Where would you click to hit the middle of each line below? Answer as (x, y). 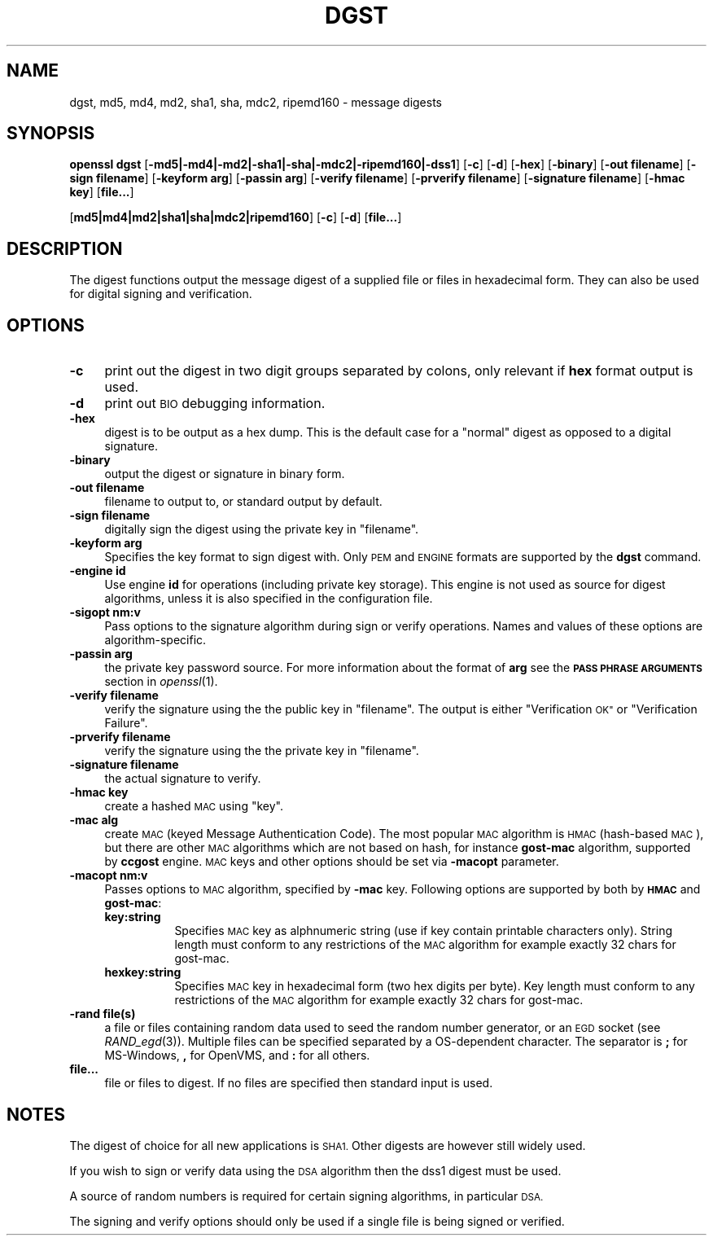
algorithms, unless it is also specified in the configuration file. (269, 599)
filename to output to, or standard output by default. (243, 502)
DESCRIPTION (65, 248)
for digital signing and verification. (161, 294)
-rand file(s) (103, 1014)
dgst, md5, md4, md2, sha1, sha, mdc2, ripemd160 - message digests (256, 102)
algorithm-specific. (155, 640)
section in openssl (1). (161, 682)
